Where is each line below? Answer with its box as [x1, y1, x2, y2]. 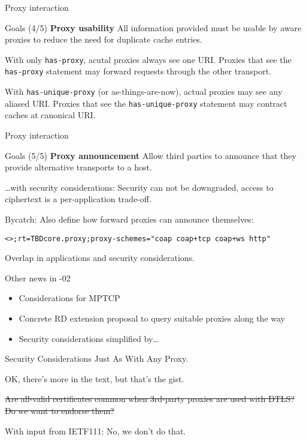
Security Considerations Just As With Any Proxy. [5, 352, 189, 365]
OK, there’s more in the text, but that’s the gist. [5, 372, 184, 385]
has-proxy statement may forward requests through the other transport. [5, 65, 271, 77]
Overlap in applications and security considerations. [5, 251, 195, 264]
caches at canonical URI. [5, 109, 96, 121]
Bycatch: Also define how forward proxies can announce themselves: [5, 212, 254, 225]
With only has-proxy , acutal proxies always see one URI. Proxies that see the [5, 53, 292, 65]
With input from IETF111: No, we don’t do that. [5, 424, 186, 437]
